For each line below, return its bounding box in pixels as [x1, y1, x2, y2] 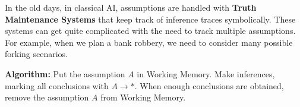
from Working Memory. [100, 91, 186, 103]
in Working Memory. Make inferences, [137, 67, 275, 80]
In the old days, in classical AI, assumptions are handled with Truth [5, 1, 257, 13]
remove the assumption [5, 91, 89, 103]
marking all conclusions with [5, 79, 109, 92]
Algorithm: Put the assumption [5, 67, 125, 80]
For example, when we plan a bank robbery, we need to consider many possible [5, 36, 293, 48]
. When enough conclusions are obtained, [134, 79, 284, 92]
